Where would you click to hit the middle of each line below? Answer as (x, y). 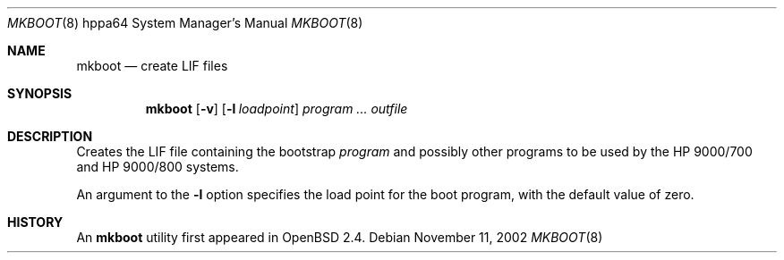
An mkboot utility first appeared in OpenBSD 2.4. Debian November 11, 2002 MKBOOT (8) (340, 237)
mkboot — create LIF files (152, 66)
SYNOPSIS (40, 93)
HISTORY (35, 222)
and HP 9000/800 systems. (158, 167)
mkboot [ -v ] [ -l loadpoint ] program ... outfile (277, 109)
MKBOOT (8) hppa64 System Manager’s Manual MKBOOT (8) (185, 23)
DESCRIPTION (50, 136)
